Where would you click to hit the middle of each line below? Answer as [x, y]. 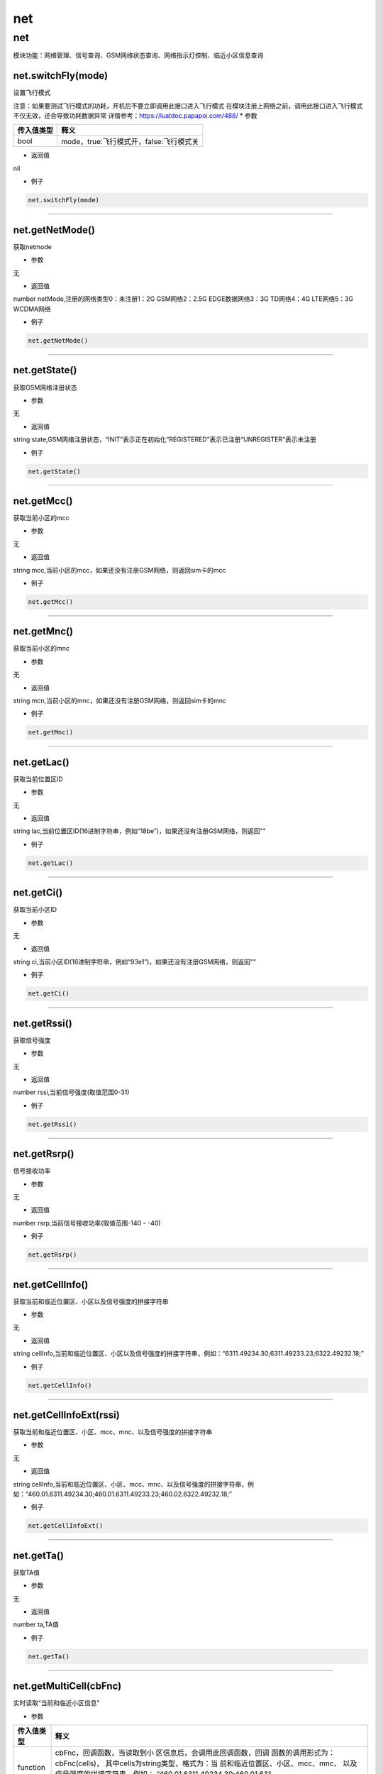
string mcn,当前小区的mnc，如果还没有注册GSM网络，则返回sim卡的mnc [120, 700]
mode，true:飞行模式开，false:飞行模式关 [130, 142]
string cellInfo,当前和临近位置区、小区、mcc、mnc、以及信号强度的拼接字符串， [131, 1484]
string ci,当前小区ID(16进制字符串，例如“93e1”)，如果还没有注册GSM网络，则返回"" [135, 962]
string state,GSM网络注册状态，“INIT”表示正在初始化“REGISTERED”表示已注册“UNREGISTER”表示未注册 [165, 439]
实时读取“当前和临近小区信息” [56, 1703]
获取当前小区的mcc [41, 518]
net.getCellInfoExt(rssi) [66, 1415]
